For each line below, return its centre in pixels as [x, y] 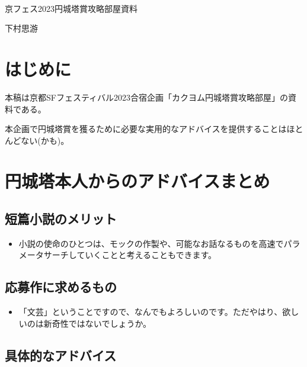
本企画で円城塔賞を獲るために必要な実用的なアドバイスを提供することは [146, 129]
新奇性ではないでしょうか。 [97, 323]
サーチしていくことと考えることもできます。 [130, 255]
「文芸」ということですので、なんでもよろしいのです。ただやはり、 [151, 312]
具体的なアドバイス [61, 355]
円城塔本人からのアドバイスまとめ [137, 181]
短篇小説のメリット [61, 219]
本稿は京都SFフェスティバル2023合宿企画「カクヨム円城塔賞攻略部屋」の [147, 97]
